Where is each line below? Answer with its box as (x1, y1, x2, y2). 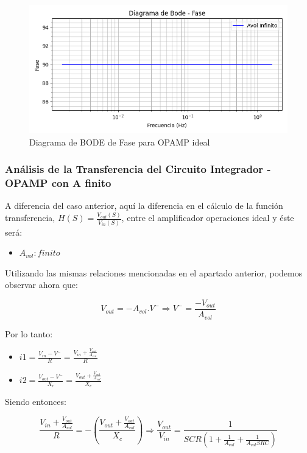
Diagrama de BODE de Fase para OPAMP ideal (29, 135, 210, 148)
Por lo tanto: (5, 327, 53, 340)
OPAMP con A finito (5, 175, 111, 191)
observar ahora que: (5, 278, 78, 291)
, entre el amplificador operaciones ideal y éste (121, 211, 294, 224)
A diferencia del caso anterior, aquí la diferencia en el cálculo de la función (5, 199, 283, 212)
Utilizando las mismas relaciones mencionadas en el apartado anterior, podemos (5, 266, 303, 279)
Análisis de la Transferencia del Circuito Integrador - (5, 161, 271, 177)
